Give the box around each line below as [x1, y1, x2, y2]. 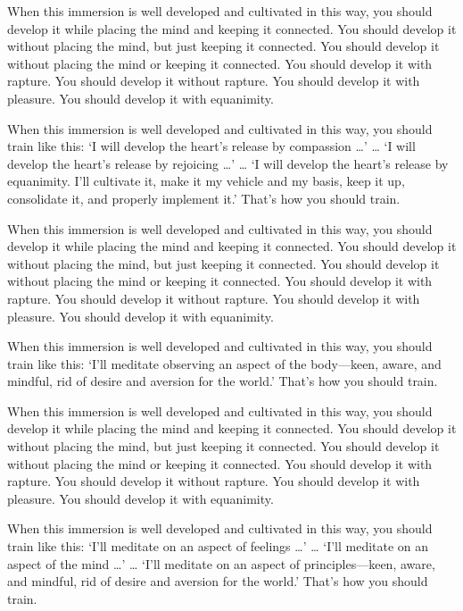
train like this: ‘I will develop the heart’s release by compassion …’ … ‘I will [7, 137, 416, 155]
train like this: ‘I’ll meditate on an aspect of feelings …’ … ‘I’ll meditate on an [7, 537, 429, 556]
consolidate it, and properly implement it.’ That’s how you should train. [7, 188, 401, 207]
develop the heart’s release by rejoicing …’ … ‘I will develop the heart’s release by [7, 154, 449, 172]
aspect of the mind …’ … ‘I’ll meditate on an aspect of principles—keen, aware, [7, 554, 435, 573]
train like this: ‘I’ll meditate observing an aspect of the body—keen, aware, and [7, 354, 442, 372]
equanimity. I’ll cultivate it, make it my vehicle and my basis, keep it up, [7, 172, 405, 190]
